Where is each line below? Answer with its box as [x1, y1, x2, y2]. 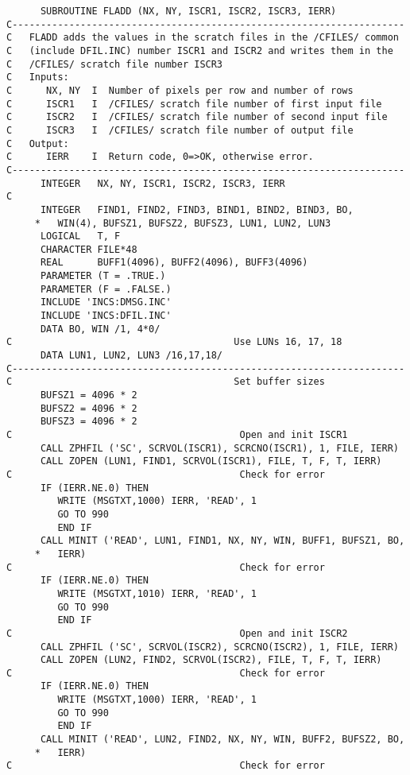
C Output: [6, 138, 69, 149]
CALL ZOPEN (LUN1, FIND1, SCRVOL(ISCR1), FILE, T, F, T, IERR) [40, 455, 382, 467]
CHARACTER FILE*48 [40, 243, 137, 255]
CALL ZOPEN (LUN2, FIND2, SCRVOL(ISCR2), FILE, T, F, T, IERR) [40, 654, 382, 666]
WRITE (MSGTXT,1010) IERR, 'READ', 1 [57, 587, 257, 599]
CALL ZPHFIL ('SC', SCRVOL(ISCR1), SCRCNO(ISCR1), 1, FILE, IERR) [40, 442, 399, 454]
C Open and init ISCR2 [6, 627, 348, 639]
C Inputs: [6, 72, 69, 83]
